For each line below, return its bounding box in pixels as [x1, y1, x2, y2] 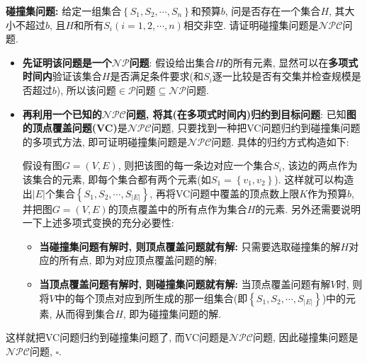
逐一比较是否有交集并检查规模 [212, 69, 351, 83]
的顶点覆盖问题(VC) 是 [22, 120, 128, 135]
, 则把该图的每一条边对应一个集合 [118, 158, 273, 173]
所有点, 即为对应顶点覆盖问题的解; [59, 253, 218, 267]
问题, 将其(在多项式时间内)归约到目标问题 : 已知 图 [125, 106, 356, 121]
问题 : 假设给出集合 [129, 54, 215, 69]
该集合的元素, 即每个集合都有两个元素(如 [22, 171, 211, 186]
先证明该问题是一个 [22, 54, 112, 69]
